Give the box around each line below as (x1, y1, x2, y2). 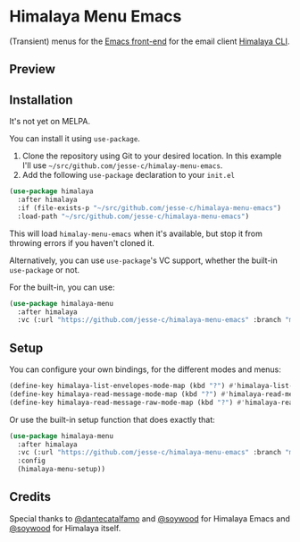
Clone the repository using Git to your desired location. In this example (21, 150, 282, 162)
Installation (9, 92, 73, 107)
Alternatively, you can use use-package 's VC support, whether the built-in (9, 255, 279, 266)
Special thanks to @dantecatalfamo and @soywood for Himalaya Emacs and (9, 512, 290, 524)
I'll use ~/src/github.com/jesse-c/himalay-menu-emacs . (21, 160, 223, 171)
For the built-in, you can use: (9, 282, 115, 292)
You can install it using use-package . (9, 133, 141, 144)
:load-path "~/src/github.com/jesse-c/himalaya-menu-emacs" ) (17, 212, 250, 221)
